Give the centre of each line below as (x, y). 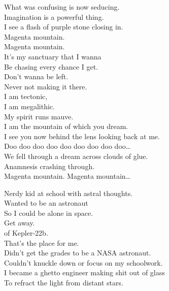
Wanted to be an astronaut (46, 203)
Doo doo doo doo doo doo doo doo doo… (67, 146)
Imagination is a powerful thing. (54, 17)
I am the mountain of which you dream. (66, 126)
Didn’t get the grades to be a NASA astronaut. (78, 253)
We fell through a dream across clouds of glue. (76, 156)
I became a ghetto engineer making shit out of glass (84, 272)
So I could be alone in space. (49, 213)
